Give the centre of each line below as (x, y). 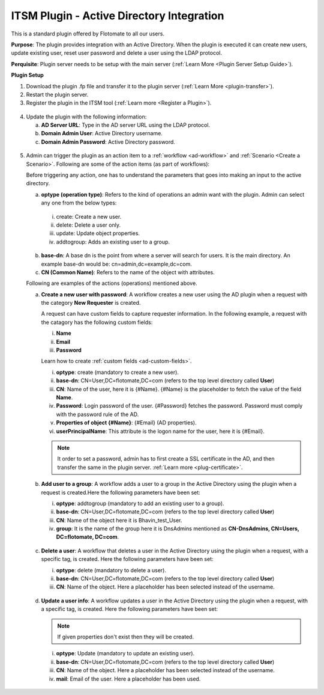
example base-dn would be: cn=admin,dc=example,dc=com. (116, 264)
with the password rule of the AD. (97, 414)
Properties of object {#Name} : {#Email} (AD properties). (126, 423)
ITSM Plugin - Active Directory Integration (118, 16)
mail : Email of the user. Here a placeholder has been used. (128, 679)
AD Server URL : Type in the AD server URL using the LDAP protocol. (125, 125)
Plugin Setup (28, 75)
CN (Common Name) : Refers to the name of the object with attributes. (128, 272)
